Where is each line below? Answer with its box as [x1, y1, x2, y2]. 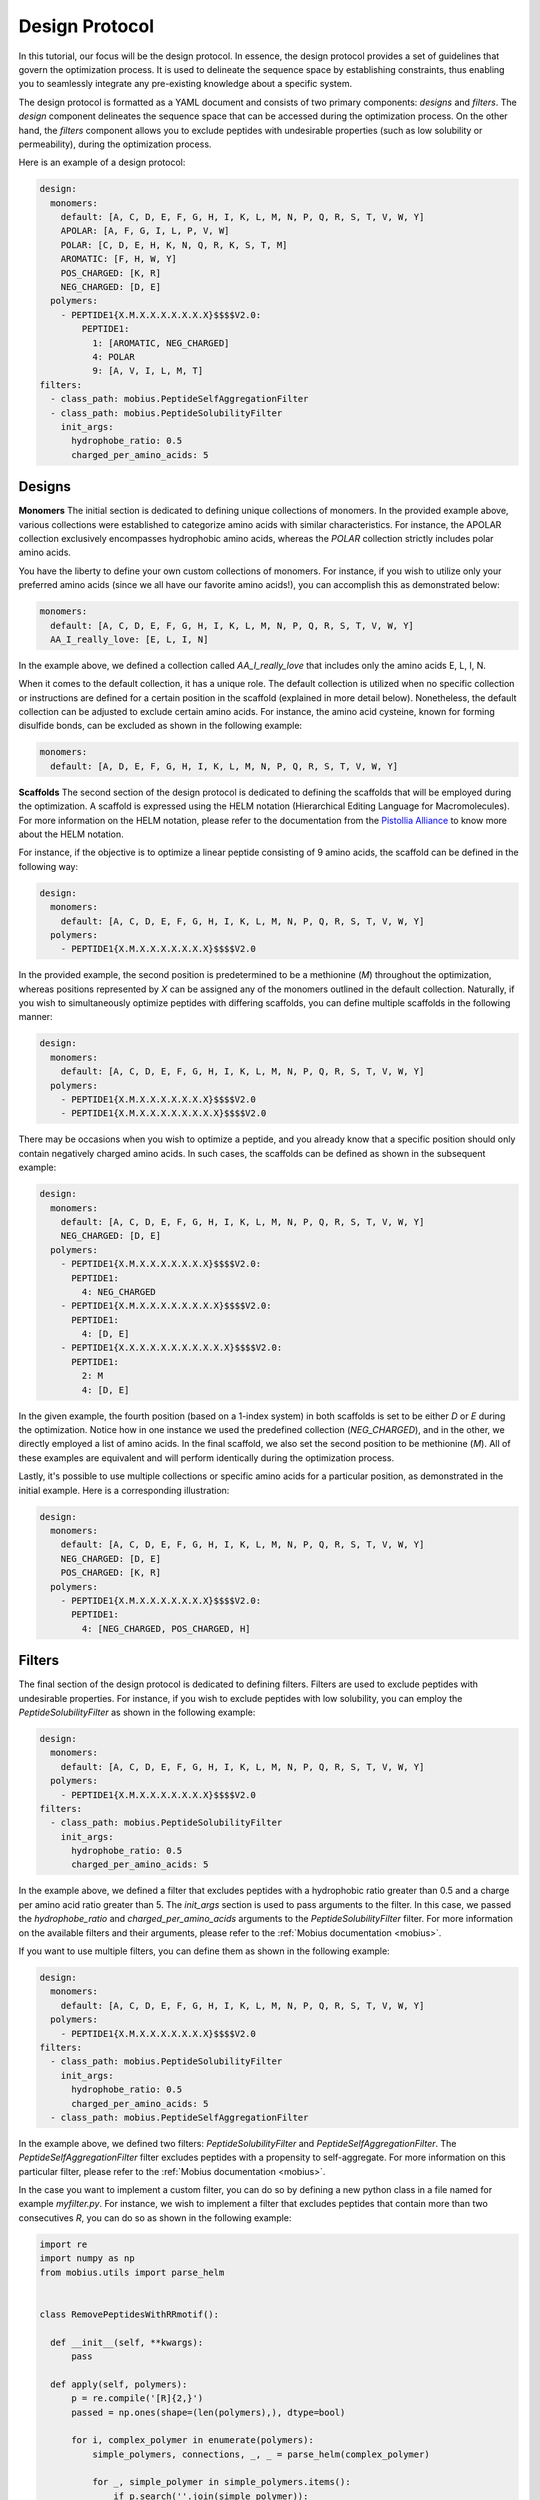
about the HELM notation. [18, 828, 124, 840]
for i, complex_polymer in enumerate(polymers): [71, 2435, 314, 2446]
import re [39, 2238, 88, 2250]
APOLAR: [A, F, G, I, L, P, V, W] [60, 225, 230, 237]
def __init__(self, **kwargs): [50, 2336, 204, 2348]
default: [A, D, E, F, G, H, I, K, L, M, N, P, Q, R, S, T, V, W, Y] [50, 760, 399, 772]
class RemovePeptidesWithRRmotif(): [39, 2308, 220, 2320]
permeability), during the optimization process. [18, 138, 212, 150]
